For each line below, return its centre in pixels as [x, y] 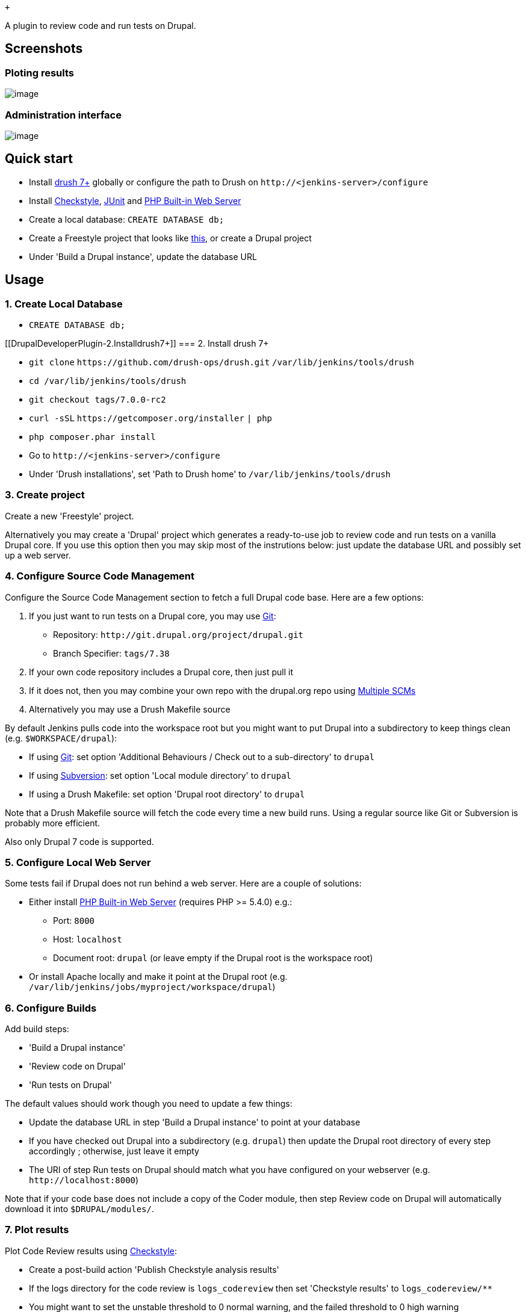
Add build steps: [37, 1029]
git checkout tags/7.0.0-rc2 [97, 400]
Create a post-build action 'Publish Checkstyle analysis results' [154, 1269]
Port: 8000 [74, 921]
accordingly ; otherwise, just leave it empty [114, 1151]
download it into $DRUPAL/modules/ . [79, 1209]
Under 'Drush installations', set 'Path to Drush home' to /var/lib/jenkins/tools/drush [210, 474]
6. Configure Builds [51, 1008]
